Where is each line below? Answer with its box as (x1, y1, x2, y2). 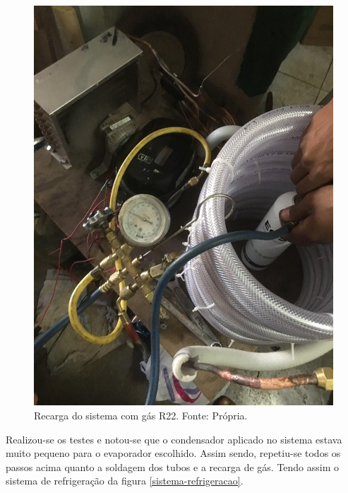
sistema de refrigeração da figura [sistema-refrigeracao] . (6, 473, 244, 488)
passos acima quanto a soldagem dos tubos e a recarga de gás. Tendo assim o (6, 459, 340, 474)
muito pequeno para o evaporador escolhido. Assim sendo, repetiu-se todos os (6, 446, 341, 460)
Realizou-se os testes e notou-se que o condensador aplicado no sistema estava (6, 431, 342, 446)
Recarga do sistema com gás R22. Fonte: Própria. (34, 407, 248, 422)
